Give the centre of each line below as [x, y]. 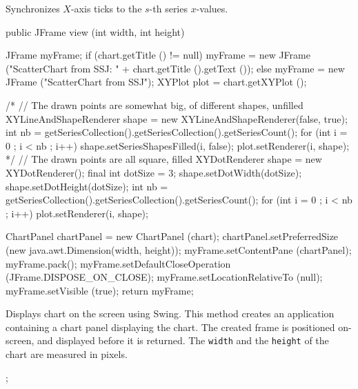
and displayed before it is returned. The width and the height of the [183, 340]
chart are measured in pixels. [67, 354]
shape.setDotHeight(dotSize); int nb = [87, 186]
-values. [212, 8]
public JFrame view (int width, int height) [95, 31]
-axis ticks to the [106, 8]
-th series [168, 8]
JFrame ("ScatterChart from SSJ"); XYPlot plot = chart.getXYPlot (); [156, 82]
